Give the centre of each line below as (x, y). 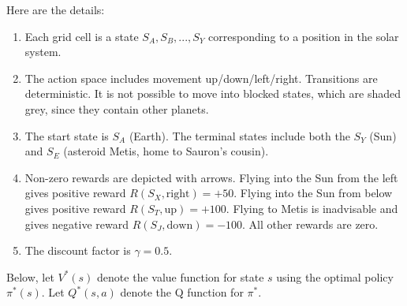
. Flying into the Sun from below (313, 193)
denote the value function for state (181, 276)
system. (43, 52)
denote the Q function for (182, 292)
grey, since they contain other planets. (117, 108)
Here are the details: (56, 9)
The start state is (67, 135)
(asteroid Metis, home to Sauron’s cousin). (166, 151)
